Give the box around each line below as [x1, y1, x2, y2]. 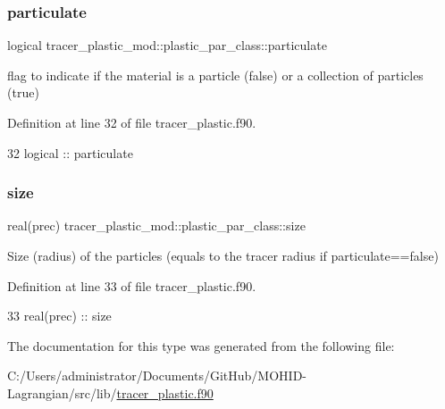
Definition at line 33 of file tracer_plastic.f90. [7, 276, 256, 295]
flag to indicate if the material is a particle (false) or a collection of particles [7, 65, 424, 84]
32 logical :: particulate [7, 143, 133, 162]
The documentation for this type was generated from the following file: [7, 336, 395, 355]
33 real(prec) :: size [7, 306, 112, 325]
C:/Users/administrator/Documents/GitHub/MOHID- [7, 366, 306, 385]
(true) [7, 83, 39, 102]
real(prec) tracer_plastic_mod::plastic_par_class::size [7, 216, 306, 235]
